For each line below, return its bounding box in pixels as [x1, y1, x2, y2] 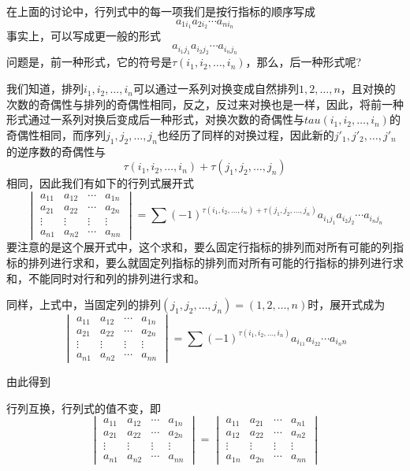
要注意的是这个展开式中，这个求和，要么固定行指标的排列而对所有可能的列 [6, 239, 393, 255]
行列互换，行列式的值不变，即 [6, 399, 161, 416]
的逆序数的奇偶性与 [6, 143, 106, 159]
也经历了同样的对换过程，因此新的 [157, 126, 334, 143]
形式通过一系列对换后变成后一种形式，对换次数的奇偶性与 [6, 111, 304, 128]
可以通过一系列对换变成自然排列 [133, 80, 299, 97]
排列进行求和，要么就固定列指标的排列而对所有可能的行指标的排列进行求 [28, 254, 404, 271]
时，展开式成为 [307, 296, 386, 313]
